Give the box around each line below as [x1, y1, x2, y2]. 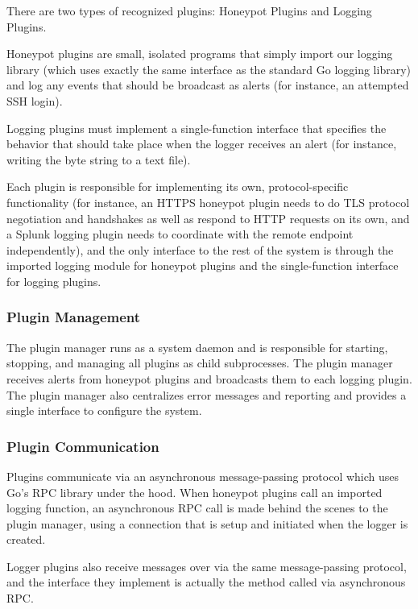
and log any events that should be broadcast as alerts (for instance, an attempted [6, 77, 409, 93]
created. [6, 531, 46, 548]
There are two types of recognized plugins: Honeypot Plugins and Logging [6, 2, 372, 19]
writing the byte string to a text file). [6, 151, 191, 168]
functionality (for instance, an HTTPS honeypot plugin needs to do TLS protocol [6, 193, 410, 210]
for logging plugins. [6, 272, 101, 289]
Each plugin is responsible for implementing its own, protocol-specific [6, 178, 349, 195]
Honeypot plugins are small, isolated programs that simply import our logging [6, 45, 393, 62]
